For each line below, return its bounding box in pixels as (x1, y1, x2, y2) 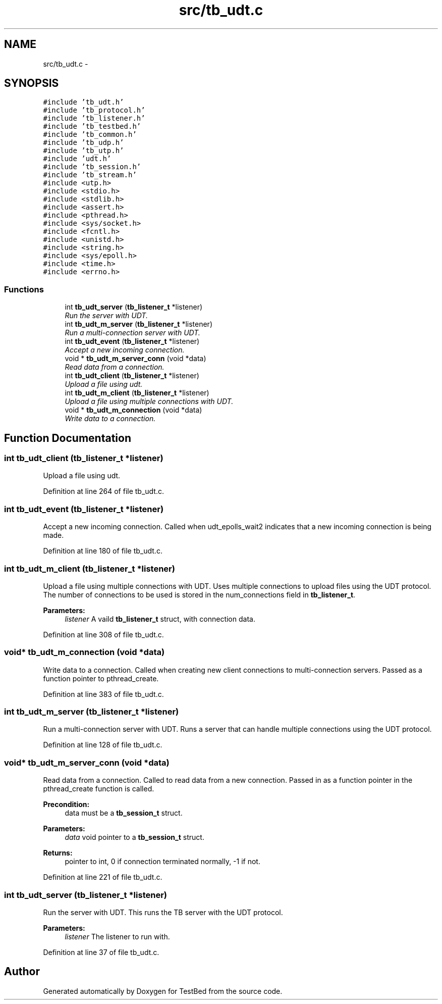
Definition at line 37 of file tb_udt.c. (43, 947, 159, 957)
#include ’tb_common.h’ (43, 130, 137, 139)
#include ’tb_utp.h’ (43, 146, 124, 155)
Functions (4, 284, 44, 294)
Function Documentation (4, 431, 131, 444)
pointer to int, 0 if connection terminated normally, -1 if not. (65, 857, 260, 866)
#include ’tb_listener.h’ (43, 114, 145, 123)
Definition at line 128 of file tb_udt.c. (43, 740, 162, 749)
